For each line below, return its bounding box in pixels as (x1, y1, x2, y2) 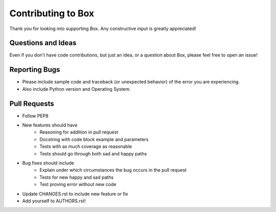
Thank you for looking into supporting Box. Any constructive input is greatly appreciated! (9, 25, 196, 32)
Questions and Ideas (9, 39, 77, 47)
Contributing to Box (9, 8, 95, 19)
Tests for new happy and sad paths (39, 174, 114, 180)
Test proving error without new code (39, 181, 117, 188)
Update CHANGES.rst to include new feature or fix (22, 191, 128, 197)
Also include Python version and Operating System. (22, 86, 131, 92)
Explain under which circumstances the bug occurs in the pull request (39, 167, 187, 173)
